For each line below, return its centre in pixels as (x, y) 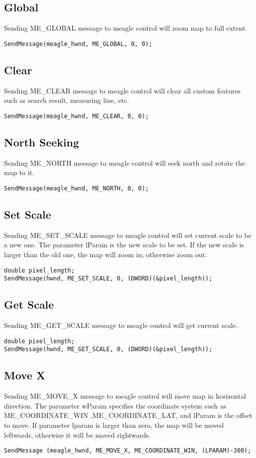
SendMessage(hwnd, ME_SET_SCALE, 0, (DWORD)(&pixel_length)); (108, 279)
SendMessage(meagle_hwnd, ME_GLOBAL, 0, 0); (78, 44)
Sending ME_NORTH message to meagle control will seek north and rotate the (125, 162)
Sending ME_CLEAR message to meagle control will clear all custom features (122, 90)
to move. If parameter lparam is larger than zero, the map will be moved (114, 425)
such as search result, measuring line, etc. (67, 100)
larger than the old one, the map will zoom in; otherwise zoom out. (106, 254)
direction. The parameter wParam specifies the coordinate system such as (115, 405)
